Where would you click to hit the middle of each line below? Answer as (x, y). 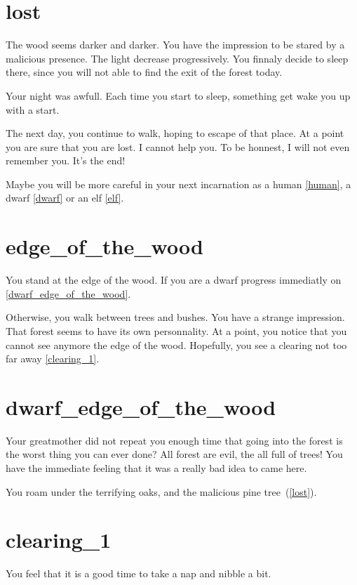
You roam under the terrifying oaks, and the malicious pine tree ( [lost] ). (161, 491)
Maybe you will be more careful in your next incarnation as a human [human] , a (178, 184)
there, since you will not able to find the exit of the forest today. (144, 72)
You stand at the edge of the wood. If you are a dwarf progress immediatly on (174, 280)
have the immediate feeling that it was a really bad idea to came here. (156, 468)
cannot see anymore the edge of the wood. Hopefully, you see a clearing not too (176, 344)
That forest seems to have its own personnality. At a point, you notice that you (176, 330)
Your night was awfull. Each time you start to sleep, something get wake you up (178, 95)
